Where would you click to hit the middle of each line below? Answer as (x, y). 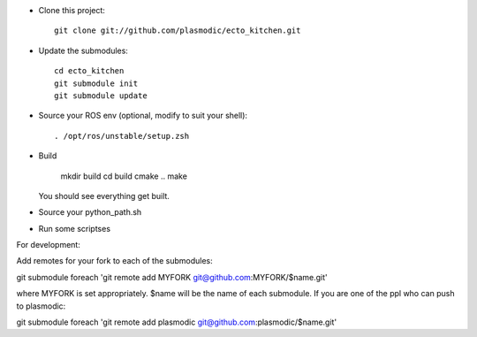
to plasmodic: (41, 306)
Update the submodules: (83, 50)
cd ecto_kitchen (89, 71)
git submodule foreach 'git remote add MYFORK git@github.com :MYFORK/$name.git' (172, 277)
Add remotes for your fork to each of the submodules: (115, 261)
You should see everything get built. (104, 195)
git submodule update (101, 96)
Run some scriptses (74, 228)
